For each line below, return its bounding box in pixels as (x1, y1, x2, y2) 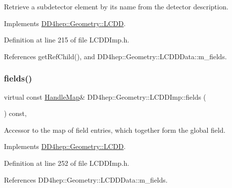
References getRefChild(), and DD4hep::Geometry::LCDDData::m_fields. (4, 51, 227, 61)
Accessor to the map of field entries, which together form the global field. (4, 124, 226, 135)
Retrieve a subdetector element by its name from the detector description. (4, 1, 229, 11)
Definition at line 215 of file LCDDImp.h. (4, 35, 130, 45)
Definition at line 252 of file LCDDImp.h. (4, 157, 130, 168)
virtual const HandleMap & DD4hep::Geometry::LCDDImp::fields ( (4, 91, 206, 102)
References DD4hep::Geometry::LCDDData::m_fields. (4, 174, 168, 185)
